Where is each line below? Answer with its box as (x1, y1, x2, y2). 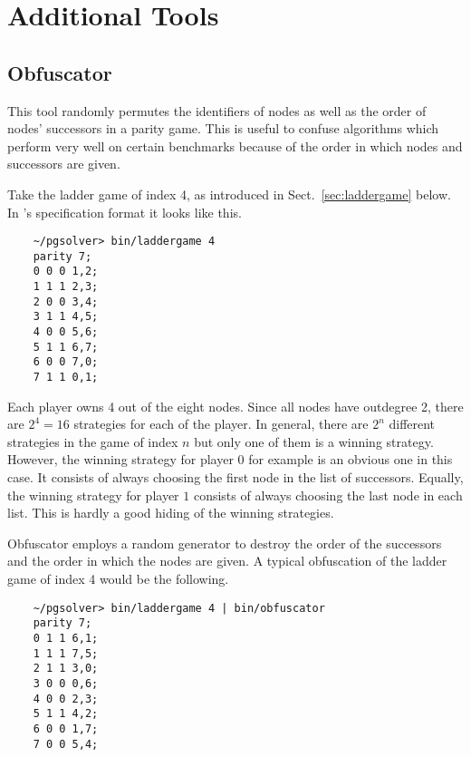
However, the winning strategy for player (7, 450, 234, 469)
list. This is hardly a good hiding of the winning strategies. (7, 503, 334, 522)
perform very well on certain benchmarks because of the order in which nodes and (7, 136, 463, 155)
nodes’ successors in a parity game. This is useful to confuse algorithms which (7, 119, 439, 138)
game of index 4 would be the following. (7, 569, 229, 588)
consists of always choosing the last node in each (193, 485, 463, 504)
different (389, 414, 436, 433)
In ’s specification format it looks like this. (7, 202, 242, 221)
